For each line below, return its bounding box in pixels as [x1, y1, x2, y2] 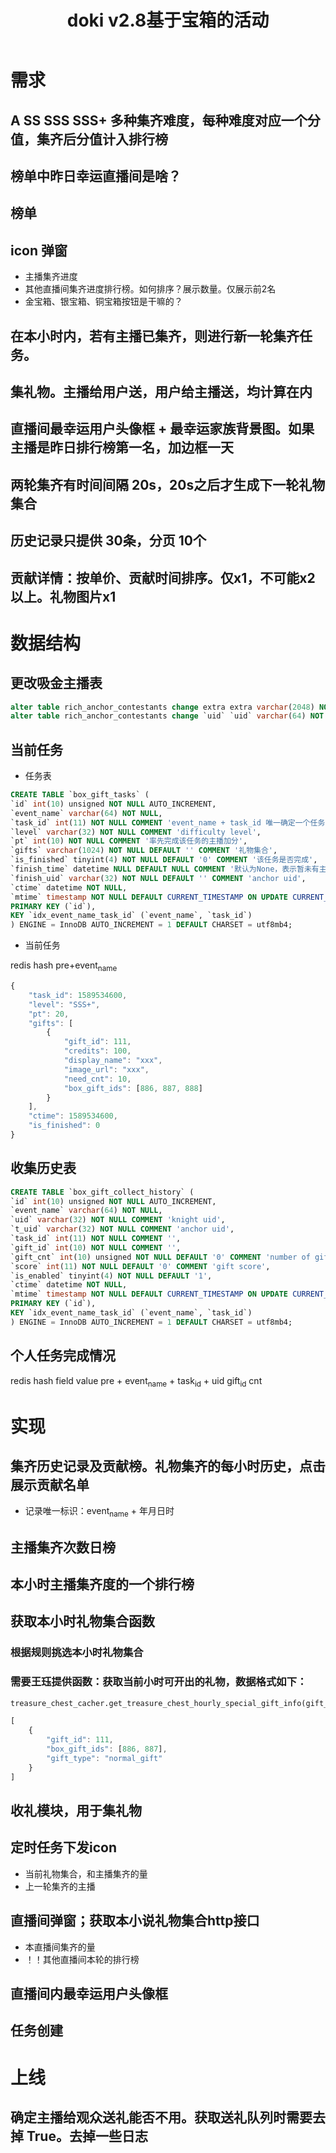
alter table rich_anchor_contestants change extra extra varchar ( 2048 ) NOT [10, 702, 333, 712]
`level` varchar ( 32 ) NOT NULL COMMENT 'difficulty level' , [10, 827, 262, 837]
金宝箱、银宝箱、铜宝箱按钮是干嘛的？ [24, 296, 183, 308]
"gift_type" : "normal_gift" [46, 1753, 163, 1763]
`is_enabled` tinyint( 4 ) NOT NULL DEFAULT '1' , [10, 1271, 213, 1281]
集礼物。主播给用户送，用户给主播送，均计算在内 [10, 383, 313, 400]
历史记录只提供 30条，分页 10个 [10, 532, 207, 550]
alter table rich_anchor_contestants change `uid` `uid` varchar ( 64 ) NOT [10, 711, 325, 721]
